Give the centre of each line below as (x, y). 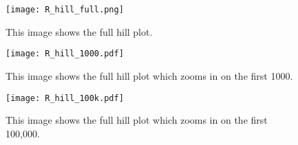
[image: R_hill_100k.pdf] (65, 98)
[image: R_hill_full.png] (65, 10)
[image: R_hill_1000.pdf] (65, 54)
